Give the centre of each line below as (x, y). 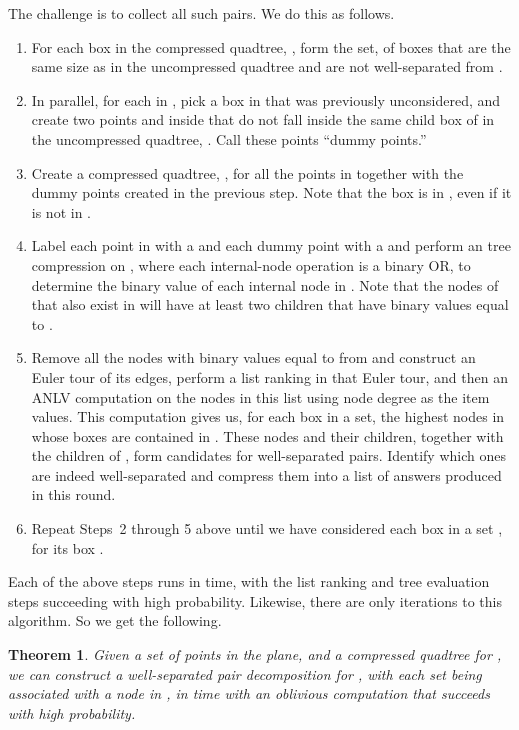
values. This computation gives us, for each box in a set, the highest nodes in (268, 416)
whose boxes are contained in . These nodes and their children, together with (267, 435)
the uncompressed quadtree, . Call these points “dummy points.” (229, 138)
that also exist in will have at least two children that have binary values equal (270, 304)
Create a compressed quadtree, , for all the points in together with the (247, 172)
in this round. (73, 494)
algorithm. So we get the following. (115, 620)
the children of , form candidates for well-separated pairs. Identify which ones (268, 455)
